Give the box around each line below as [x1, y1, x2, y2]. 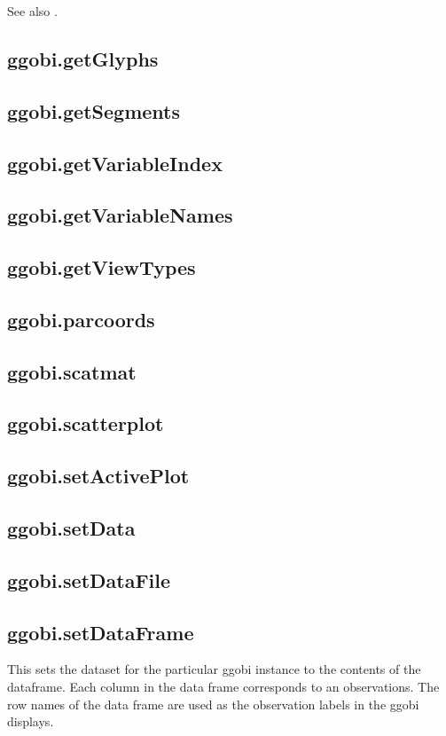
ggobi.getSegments [7, 97, 180, 124]
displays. [7, 712, 54, 731]
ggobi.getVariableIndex [7, 149, 223, 176]
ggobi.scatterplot [7, 410, 164, 437]
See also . [7, 2, 58, 20]
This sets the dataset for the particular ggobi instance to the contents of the [7, 660, 421, 678]
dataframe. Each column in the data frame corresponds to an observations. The [7, 677, 440, 695]
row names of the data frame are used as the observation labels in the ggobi [7, 694, 419, 713]
